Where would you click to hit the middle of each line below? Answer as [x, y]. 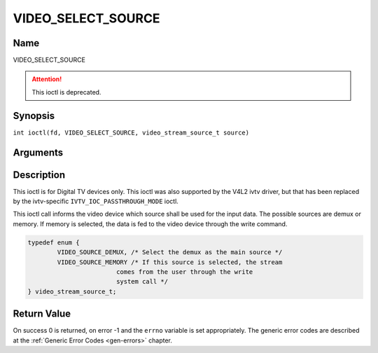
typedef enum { [54, 242]
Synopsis [34, 116]
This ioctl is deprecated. [66, 92]
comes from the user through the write [184, 272]
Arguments [38, 152]
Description [39, 175]
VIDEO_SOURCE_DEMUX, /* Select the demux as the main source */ [170, 252]
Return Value [42, 314]
